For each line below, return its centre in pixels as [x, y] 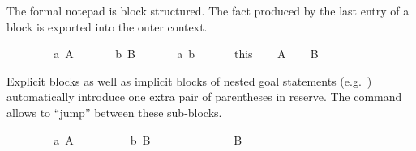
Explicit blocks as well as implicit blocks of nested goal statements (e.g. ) [189, 80]
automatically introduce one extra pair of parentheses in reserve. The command [204, 96]
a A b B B [148, 139]
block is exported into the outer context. [107, 26]
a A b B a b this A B [186, 54]
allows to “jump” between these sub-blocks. [114, 112]
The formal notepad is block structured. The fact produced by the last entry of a [208, 10]
